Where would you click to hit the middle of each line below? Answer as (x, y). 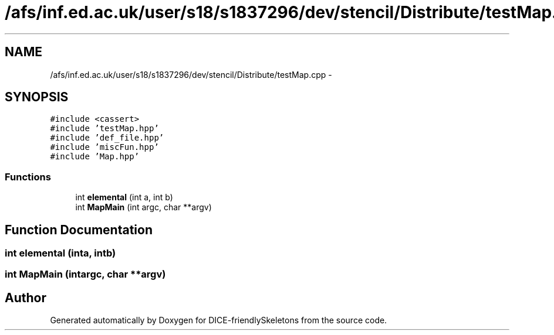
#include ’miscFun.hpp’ (104, 147)
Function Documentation (79, 230)
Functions (28, 177)
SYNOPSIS (37, 97)
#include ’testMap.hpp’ (104, 129)
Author (26, 298)
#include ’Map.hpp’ (95, 157)
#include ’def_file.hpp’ (107, 138)
